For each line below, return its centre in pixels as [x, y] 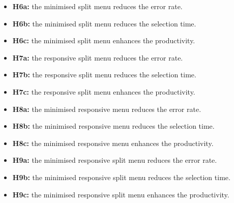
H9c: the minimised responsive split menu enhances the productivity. [121, 194]
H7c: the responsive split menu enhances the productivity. [104, 91]
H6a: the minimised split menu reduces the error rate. [97, 6]
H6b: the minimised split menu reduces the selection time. [104, 23]
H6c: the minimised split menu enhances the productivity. [104, 40]
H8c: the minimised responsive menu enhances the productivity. [113, 143]
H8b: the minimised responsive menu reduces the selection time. [113, 126]
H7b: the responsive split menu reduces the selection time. [104, 75]
